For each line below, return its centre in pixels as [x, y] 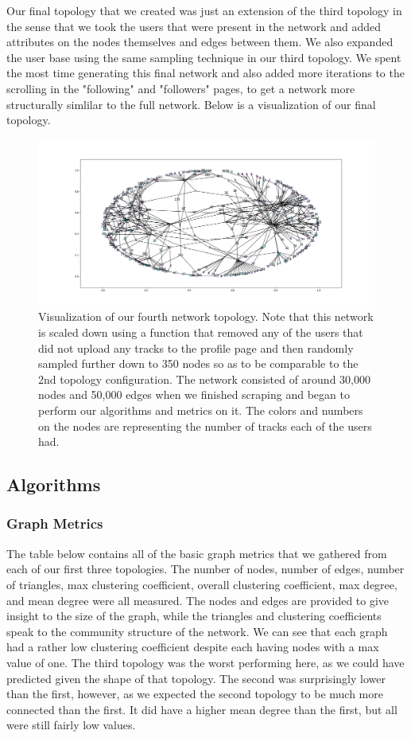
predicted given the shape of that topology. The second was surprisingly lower [196, 678]
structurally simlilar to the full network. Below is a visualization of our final [191, 104]
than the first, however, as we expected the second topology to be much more [195, 694]
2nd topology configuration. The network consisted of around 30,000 [204, 379]
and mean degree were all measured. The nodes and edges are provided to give [198, 600]
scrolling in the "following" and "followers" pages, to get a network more [181, 88]
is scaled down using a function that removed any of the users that [201, 332]
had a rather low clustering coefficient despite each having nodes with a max [193, 647]
